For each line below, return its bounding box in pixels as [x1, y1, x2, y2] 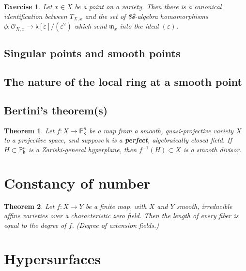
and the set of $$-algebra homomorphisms [85, 11, 208, 21]
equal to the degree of [4, 220, 66, 230]
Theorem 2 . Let [4, 201, 55, 211]
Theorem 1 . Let [4, 125, 55, 135]
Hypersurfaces [4, 248, 101, 268]
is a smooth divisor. [183, 144, 242, 154]
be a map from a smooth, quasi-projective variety [89, 125, 234, 135]
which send [74, 21, 107, 31]
